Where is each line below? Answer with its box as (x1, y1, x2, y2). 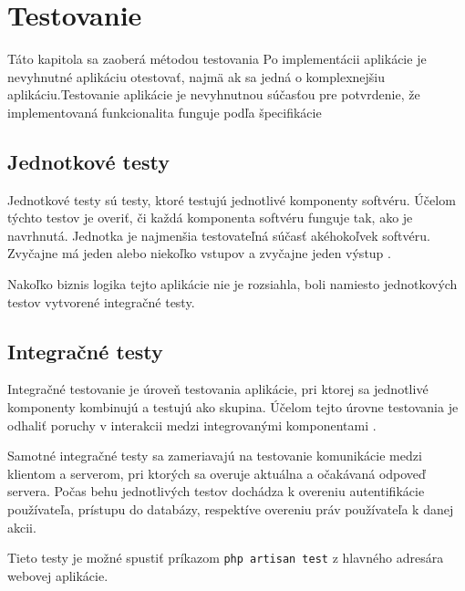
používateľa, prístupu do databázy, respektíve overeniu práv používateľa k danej (7, 500, 454, 519)
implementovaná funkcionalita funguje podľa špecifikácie (7, 102, 322, 121)
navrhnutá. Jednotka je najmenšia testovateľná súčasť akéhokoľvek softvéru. (7, 225, 430, 244)
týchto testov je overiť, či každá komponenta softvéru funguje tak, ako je (7, 208, 413, 227)
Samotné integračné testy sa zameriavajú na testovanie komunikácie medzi (7, 446, 422, 465)
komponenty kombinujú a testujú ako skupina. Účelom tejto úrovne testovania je (7, 398, 459, 417)
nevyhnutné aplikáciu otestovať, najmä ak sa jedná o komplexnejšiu (7, 67, 386, 86)
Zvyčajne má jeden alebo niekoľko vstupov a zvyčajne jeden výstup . (7, 244, 391, 263)
